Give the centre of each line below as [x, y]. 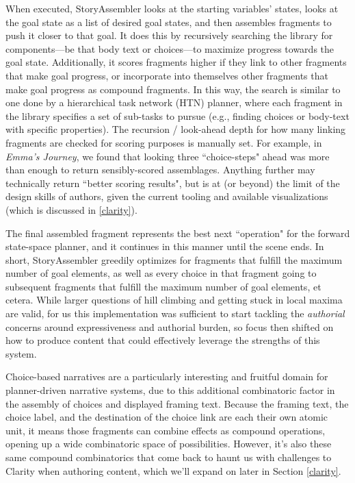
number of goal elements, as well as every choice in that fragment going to [161, 273]
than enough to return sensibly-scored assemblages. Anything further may [160, 170]
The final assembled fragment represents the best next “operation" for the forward [178, 233]
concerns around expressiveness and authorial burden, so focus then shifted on [170, 326]
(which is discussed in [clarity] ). [71, 209]
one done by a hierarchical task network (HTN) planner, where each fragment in [174, 102]
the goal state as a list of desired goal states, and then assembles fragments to [169, 22]
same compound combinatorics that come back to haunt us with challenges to [169, 457]
